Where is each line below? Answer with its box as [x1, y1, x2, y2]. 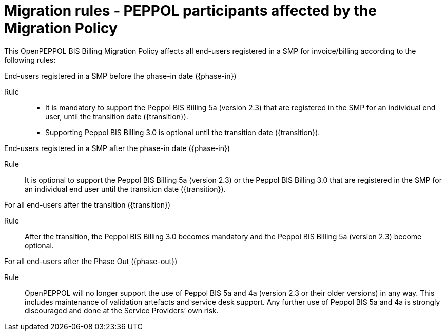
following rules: [4, 55, 56, 64]
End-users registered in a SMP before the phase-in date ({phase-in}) [4, 71, 237, 80]
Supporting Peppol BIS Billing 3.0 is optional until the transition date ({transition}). [45, 127, 320, 137]
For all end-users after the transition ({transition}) [4, 200, 170, 209]
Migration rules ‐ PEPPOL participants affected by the [4, 2, 377, 20]
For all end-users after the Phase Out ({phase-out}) [4, 256, 178, 266]
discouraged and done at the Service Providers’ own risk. [25, 306, 219, 315]
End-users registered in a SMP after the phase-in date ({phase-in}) [4, 143, 230, 153]
